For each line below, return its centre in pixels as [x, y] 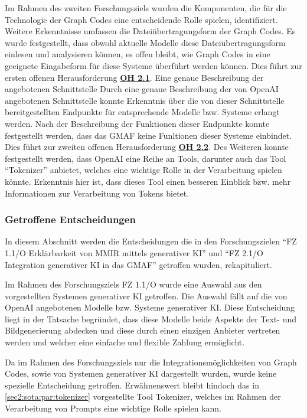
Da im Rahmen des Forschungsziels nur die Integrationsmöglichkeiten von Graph [151, 362]
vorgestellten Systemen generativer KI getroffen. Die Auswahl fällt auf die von [146, 295]
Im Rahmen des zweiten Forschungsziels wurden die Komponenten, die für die [146, 8]
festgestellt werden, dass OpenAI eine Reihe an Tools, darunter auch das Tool [146, 158]
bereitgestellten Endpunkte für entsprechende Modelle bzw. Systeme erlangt [142, 112]
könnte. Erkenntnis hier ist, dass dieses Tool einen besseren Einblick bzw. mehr [148, 181]
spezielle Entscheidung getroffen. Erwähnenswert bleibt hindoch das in [132, 385]
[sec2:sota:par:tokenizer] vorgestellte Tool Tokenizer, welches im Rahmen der [143, 396]
